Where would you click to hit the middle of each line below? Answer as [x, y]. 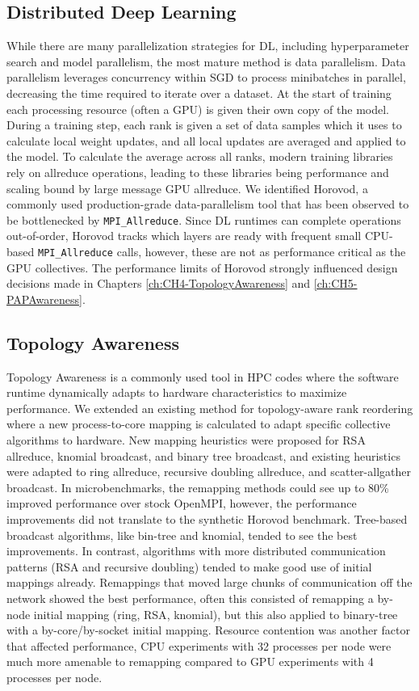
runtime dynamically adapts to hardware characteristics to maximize [177, 392]
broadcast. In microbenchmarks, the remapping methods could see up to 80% [198, 487]
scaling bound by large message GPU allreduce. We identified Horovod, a [187, 188]
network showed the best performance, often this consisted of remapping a [190, 598]
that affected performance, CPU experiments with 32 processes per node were [199, 645]
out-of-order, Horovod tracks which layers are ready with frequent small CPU [198, 236]
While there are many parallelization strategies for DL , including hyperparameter [208, 46]
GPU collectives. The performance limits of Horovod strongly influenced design [202, 267]
